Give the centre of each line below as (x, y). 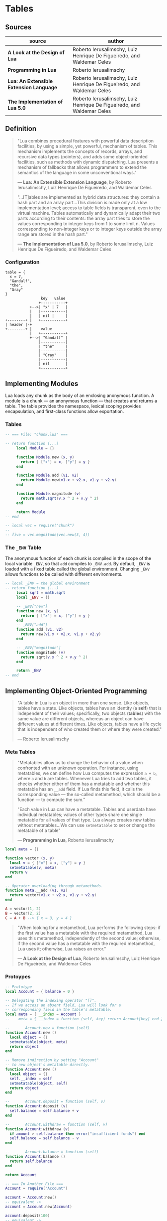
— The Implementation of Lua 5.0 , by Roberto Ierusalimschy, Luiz (85, 244)
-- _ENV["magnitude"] (39, 648)
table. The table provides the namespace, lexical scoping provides (73, 406)
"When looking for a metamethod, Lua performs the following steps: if (89, 928)
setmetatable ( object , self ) (39, 1083)
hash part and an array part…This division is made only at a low (82, 202)
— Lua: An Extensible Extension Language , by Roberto (74, 182)
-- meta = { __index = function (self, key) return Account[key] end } (84, 1019)
